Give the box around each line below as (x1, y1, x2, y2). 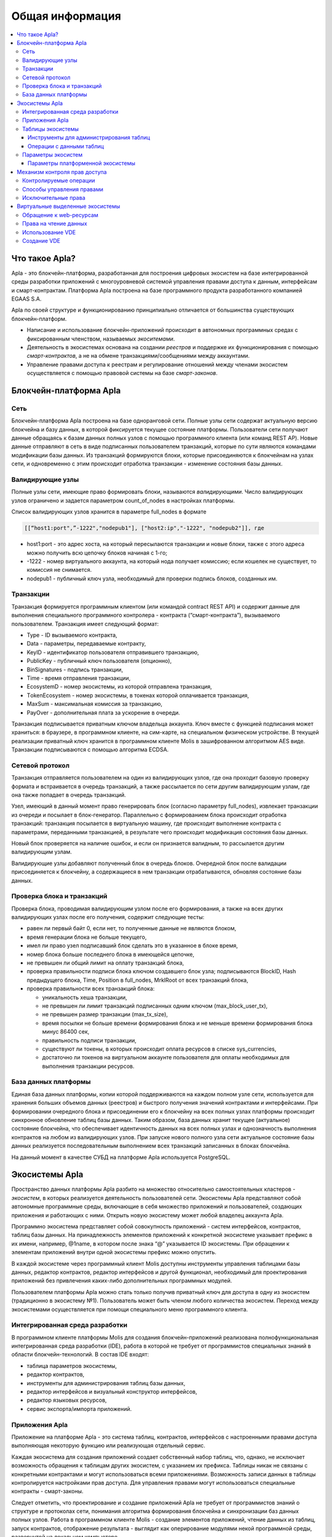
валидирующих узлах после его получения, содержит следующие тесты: (11, 914, 205, 921)
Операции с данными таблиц (28, 142, 105, 150)
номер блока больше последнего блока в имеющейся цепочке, (26, 950, 195, 958)
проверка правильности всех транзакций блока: (26, 985, 155, 992)
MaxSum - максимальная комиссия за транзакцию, (26, 700, 163, 708)
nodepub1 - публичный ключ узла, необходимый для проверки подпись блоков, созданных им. (26, 575, 278, 582)
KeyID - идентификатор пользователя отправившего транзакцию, (26, 649, 199, 656)
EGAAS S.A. (11, 295, 42, 302)
